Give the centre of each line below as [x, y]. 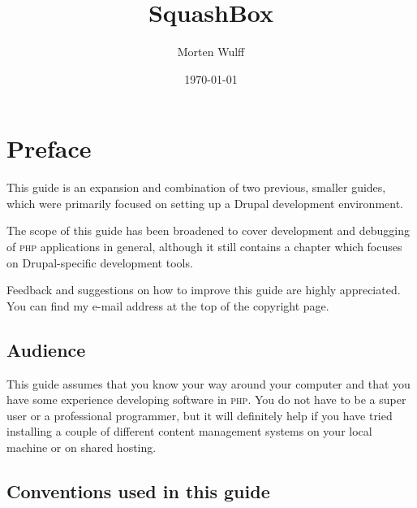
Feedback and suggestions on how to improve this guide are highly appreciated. [204, 290]
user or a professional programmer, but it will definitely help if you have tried [200, 415]
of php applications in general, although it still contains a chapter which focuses [204, 247]
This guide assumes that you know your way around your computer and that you [208, 383]
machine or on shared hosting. [82, 447]
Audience [46, 349]
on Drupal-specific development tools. [100, 262]
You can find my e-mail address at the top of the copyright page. [168, 305]
